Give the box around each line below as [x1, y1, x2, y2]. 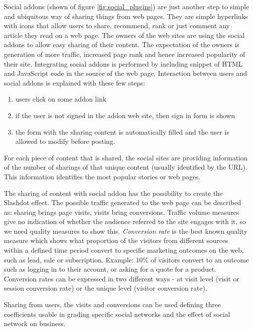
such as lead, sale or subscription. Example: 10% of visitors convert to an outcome [4, 254, 249, 264]
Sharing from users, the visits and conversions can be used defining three [4, 299, 221, 310]
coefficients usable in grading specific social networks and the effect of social [4, 309, 230, 319]
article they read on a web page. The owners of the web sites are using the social [4, 30, 245, 40]
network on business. [4, 318, 66, 329]
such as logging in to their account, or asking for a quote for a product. [4, 264, 217, 274]
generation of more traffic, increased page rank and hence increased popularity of [4, 49, 245, 59]
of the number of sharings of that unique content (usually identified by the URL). [4, 162, 248, 172]
